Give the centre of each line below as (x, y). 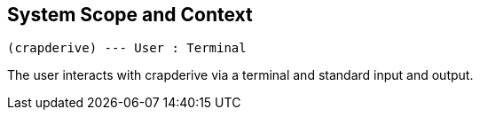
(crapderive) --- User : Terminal (127, 48)
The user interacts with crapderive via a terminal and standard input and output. (240, 75)
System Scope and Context (130, 15)
